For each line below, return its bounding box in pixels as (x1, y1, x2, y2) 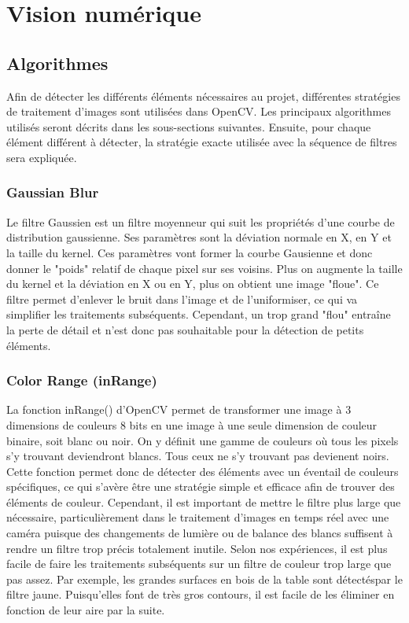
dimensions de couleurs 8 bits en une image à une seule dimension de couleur (6, 416, 378, 433)
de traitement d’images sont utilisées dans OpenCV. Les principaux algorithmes (6, 103, 391, 120)
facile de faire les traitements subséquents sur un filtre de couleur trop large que (6, 555, 392, 572)
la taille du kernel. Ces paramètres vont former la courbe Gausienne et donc (6, 244, 373, 260)
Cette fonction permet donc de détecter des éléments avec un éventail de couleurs (6, 463, 399, 479)
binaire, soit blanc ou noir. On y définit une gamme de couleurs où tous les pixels (6, 432, 399, 448)
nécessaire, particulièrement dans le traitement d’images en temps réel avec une (6, 509, 389, 525)
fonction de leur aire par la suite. (6, 602, 165, 618)
